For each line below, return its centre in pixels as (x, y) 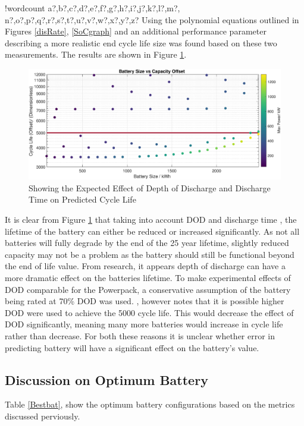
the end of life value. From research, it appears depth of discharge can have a (145, 266)
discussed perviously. (43, 416)
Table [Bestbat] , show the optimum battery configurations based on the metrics (150, 404)
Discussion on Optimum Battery (106, 379)
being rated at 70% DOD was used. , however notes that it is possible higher (145, 301)
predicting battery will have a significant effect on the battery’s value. (132, 347)
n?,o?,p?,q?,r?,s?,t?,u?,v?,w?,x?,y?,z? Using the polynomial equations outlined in (152, 19)
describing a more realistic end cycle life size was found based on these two (141, 42)
